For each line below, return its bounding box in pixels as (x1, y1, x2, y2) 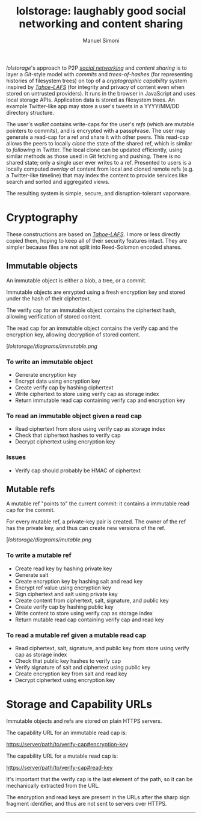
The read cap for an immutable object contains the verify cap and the (6, 324, 179, 332)
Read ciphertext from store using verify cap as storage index (14, 425, 165, 433)
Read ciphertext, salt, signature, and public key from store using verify (14, 644, 189, 651)
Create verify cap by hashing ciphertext (14, 383, 114, 391)
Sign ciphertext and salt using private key (14, 590, 118, 597)
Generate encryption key (14, 371, 77, 378)
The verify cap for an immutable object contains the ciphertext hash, (6, 306, 176, 314)
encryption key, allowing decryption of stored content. (6, 330, 141, 338)
